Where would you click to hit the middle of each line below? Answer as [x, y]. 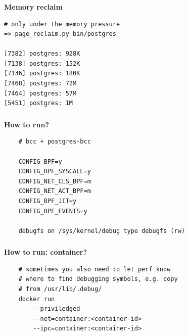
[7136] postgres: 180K [42, 74]
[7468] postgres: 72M [40, 84]
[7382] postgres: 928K [42, 54]
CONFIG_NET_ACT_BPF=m [55, 191]
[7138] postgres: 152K [42, 63]
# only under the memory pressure [62, 24]
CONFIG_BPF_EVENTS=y [53, 211]
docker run [37, 299]
